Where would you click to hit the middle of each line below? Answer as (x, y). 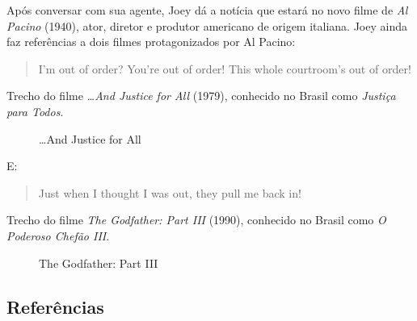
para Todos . (35, 111)
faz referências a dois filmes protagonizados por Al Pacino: (151, 42)
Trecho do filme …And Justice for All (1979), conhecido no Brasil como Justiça (201, 96)
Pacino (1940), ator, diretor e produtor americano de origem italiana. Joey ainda (207, 25)
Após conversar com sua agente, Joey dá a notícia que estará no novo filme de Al (207, 10)
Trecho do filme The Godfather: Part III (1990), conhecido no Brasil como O (196, 220)
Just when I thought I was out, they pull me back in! (170, 192)
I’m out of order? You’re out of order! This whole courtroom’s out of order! (225, 68)
